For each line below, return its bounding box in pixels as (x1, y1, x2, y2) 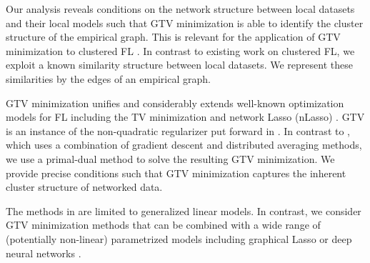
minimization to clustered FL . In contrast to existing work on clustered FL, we (6, 43, 355, 58)
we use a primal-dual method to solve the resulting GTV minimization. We (6, 151, 335, 166)
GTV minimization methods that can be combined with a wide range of (6, 217, 321, 232)
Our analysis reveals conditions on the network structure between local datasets (6, 1, 355, 16)
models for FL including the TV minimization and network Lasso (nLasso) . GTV (6, 109, 365, 124)
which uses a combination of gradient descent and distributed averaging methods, (6, 137, 362, 152)
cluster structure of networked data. (6, 179, 163, 194)
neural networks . (6, 245, 81, 260)
